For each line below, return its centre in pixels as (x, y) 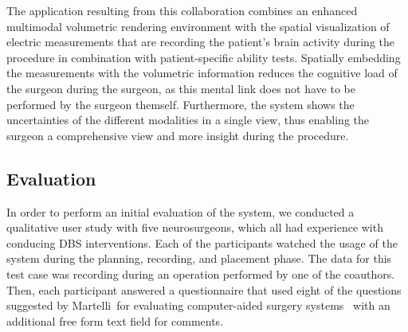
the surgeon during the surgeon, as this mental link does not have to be (181, 88)
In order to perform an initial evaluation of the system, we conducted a (180, 211)
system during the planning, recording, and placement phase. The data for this (199, 258)
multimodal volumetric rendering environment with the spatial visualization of (198, 26)
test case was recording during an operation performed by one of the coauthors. (201, 273)
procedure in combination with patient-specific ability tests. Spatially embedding (204, 57)
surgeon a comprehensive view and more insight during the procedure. (178, 135)
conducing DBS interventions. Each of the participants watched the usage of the (202, 242)
